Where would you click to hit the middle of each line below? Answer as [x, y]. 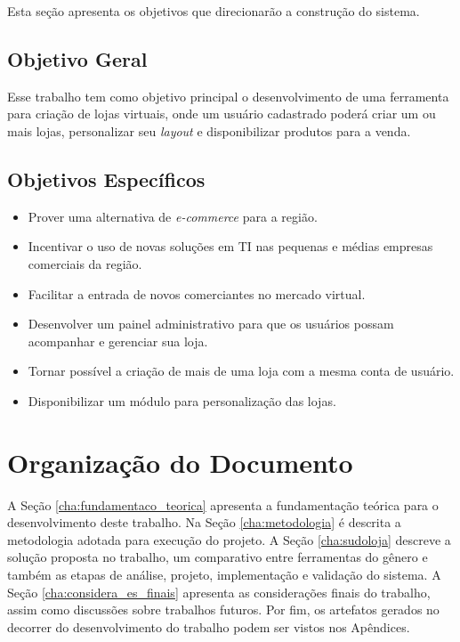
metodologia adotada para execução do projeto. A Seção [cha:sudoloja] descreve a [229, 539]
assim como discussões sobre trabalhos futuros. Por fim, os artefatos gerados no [223, 609]
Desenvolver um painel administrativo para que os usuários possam [211, 324]
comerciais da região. [85, 263]
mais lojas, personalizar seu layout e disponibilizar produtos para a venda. [209, 130]
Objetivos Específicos [106, 179]
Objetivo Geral [77, 58]
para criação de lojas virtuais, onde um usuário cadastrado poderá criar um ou [222, 114]
